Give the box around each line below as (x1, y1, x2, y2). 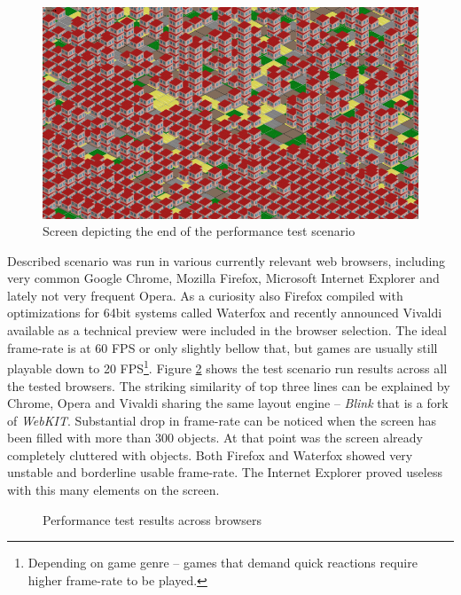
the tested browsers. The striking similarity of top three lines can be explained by (7, 376, 450, 395)
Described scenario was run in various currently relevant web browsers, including (7, 251, 446, 270)
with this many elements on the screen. (7, 481, 220, 499)
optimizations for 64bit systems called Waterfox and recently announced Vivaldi (7, 303, 442, 322)
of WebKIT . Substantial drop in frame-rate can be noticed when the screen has (7, 411, 437, 429)
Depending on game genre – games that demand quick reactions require (27, 553, 418, 572)
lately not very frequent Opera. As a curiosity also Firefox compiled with (7, 286, 403, 304)
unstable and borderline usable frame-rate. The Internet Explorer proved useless (7, 463, 442, 481)
